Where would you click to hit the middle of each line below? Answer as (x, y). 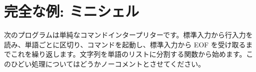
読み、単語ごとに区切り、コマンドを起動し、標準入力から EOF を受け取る (125, 44)
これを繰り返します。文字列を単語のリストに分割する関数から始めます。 (128, 54)
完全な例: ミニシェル (72, 11)
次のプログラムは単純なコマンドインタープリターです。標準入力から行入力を (128, 35)
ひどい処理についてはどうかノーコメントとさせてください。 (108, 63)
